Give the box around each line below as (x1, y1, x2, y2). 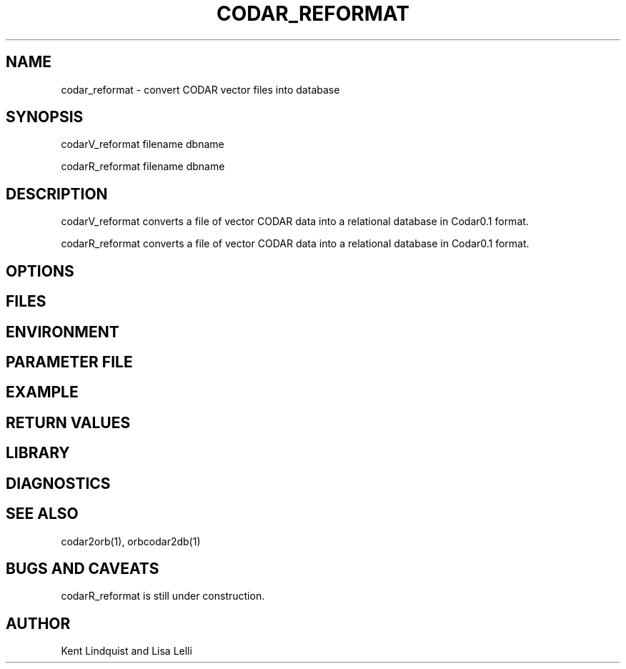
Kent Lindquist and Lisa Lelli (61, 645, 192, 658)
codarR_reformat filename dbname (61, 160, 225, 173)
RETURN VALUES (6, 413, 131, 432)
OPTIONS (6, 262, 74, 280)
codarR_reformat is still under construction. (61, 590, 265, 603)
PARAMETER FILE (6, 352, 133, 371)
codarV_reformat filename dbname (61, 138, 224, 151)
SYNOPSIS (6, 108, 84, 127)
